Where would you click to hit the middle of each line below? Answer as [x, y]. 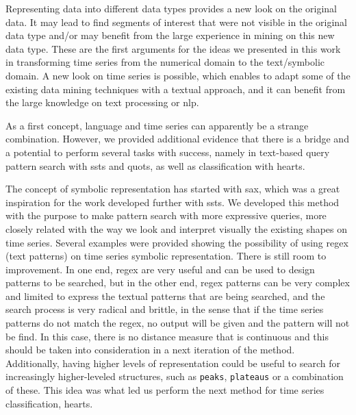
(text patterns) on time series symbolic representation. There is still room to [166, 256]
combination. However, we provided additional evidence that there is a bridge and [177, 139]
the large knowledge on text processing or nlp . [102, 102]
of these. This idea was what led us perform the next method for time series [165, 390]
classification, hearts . [49, 403]
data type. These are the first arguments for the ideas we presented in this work [173, 48]
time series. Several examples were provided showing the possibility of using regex [177, 242]
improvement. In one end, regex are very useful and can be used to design [160, 269]
